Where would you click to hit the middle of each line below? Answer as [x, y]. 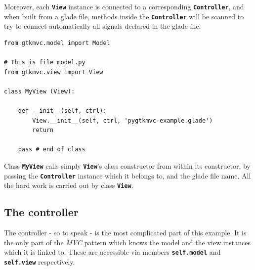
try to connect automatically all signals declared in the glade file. [103, 26]
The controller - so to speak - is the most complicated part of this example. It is [125, 233]
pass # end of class [52, 150]
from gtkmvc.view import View [54, 72]
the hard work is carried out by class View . [69, 185]
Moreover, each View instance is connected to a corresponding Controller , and [124, 6]
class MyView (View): [40, 91]
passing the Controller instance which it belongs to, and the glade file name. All [127, 175]
